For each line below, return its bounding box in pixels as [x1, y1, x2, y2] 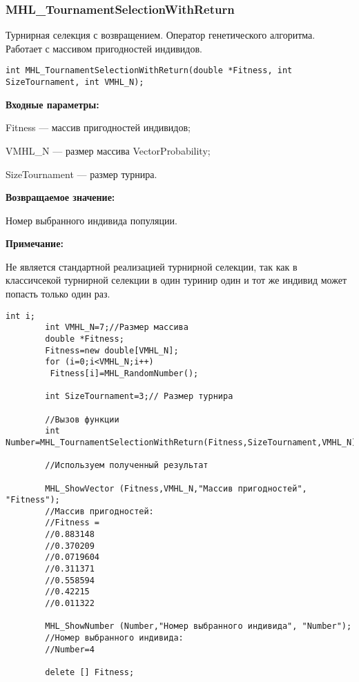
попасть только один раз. [6, 286, 110, 301]
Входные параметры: [6, 97, 99, 111]
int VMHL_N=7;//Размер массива [45, 322, 188, 333]
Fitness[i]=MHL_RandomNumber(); [50, 368, 199, 378]
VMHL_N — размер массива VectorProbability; [6, 143, 211, 157]
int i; [6, 311, 35, 321]
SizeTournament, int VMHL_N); [6, 77, 144, 88]
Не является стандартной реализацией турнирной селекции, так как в [6, 259, 298, 273]
